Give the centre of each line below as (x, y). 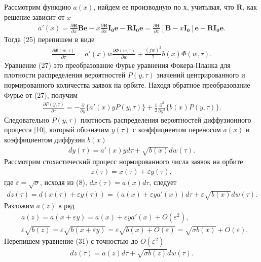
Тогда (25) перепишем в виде (49, 39)
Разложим (19, 205)
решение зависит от (34, 16)
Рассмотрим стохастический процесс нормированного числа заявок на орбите (124, 161)
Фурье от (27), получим (41, 95)
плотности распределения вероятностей (65, 75)
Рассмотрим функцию (38, 7)
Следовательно (27, 119)
